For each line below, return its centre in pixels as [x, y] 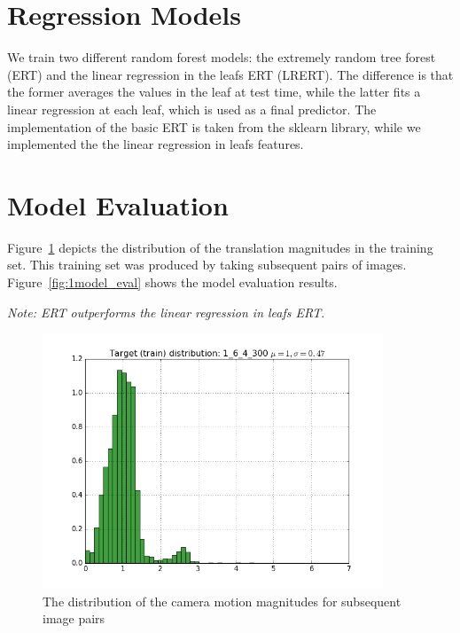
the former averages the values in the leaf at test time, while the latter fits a [214, 92]
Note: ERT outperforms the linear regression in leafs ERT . [166, 312]
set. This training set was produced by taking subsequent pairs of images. [207, 265]
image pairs [74, 618]
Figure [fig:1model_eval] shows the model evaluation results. [172, 282]
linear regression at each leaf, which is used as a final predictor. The [192, 109]
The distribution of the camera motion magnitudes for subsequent [222, 601]
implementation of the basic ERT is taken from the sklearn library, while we [214, 126]
